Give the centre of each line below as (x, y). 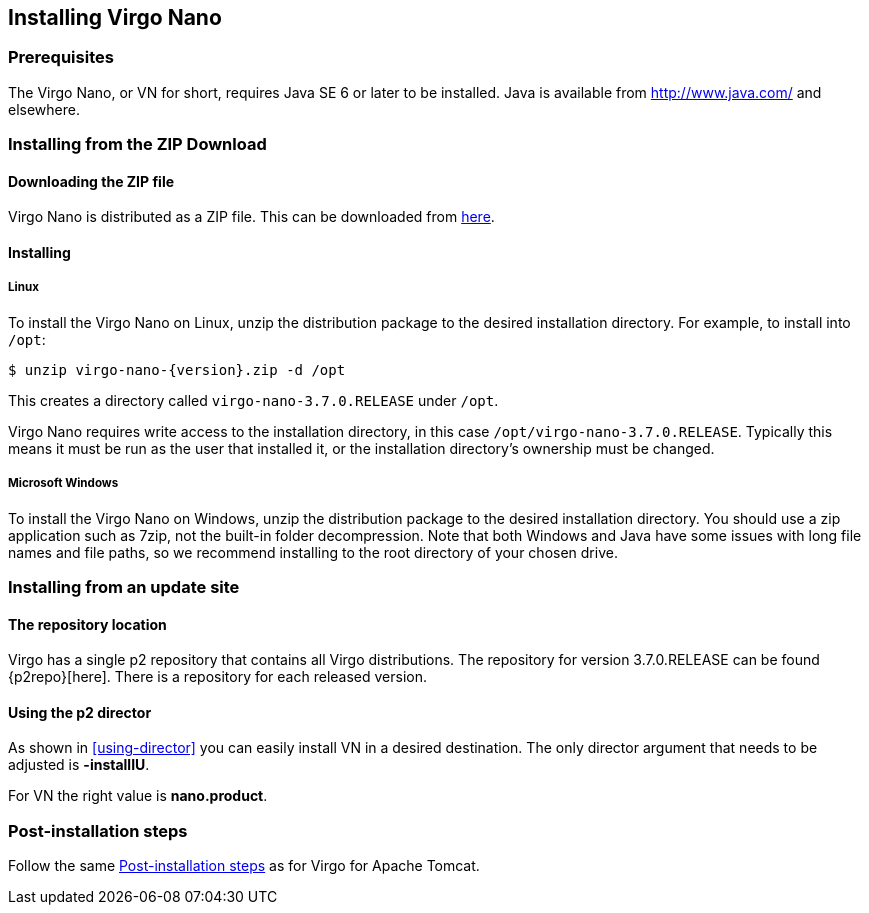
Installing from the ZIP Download (137, 144)
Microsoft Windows (63, 483)
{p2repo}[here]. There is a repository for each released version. (218, 677)
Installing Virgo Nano (115, 17)
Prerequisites (61, 57)
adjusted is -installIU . (79, 765)
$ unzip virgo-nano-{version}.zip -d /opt (177, 369)
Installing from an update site (124, 586)
